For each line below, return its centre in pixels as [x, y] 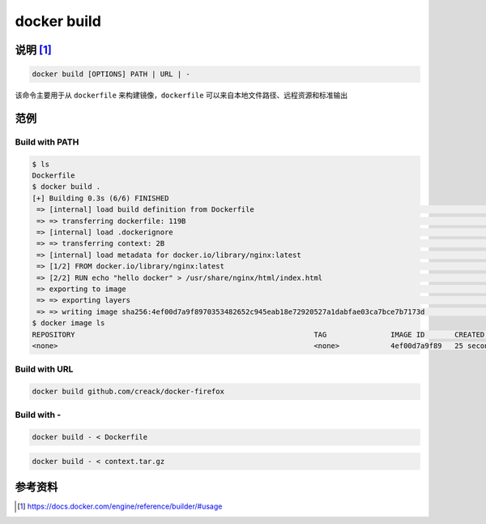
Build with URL [44, 369]
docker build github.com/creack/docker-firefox [128, 392]
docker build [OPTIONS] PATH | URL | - [111, 74]
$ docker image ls [68, 323]
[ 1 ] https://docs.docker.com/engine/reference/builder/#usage [120, 506]
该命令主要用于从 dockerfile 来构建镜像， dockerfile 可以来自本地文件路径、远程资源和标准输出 [181, 95]
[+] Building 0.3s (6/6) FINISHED [100, 198]
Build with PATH [47, 142]
